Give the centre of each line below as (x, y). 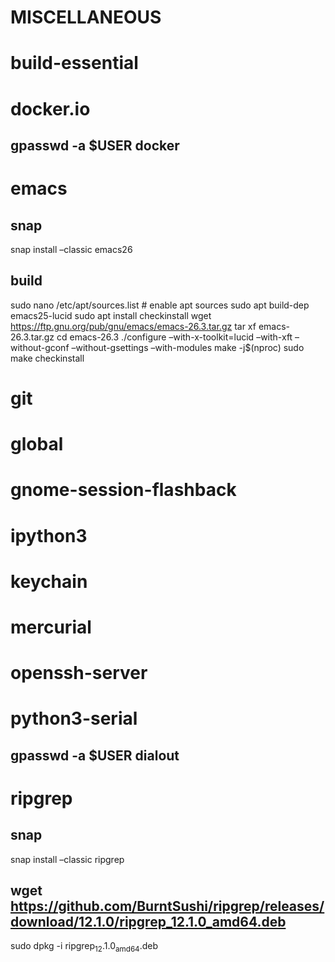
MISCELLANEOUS (86, 17)
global (37, 444)
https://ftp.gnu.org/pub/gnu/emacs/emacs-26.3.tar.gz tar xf (133, 326)
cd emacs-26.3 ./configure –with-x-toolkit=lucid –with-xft (174, 337)
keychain (49, 581)
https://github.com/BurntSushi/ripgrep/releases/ (167, 906)
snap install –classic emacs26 (71, 249)
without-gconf (40, 347)
